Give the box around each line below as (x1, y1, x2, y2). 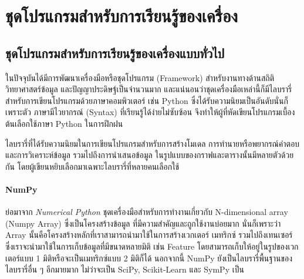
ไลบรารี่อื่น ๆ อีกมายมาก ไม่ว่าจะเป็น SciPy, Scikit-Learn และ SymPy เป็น (5, 263, 244, 275)
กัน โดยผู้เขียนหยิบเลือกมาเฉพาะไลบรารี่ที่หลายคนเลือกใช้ (5, 160, 180, 172)
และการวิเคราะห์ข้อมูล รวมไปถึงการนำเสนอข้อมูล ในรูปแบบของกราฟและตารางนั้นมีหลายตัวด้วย (5, 149, 294, 161)
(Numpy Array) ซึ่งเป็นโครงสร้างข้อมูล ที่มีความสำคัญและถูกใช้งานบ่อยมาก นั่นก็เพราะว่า (5, 217, 281, 229)
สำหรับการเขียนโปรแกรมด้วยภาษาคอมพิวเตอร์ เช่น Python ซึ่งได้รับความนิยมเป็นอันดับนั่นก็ (5, 94, 288, 106)
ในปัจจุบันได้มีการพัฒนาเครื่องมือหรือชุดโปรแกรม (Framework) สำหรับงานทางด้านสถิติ (5, 71, 275, 83)
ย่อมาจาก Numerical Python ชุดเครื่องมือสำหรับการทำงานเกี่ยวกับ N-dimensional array (5, 206, 288, 218)
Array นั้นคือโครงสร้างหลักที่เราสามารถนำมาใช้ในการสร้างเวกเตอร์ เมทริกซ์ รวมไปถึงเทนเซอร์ (5, 228, 293, 241)
